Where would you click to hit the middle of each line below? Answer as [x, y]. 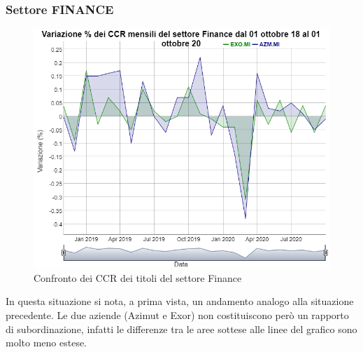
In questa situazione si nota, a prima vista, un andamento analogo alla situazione [180, 301]
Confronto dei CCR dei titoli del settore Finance [138, 277]
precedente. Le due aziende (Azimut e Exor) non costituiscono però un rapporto [177, 315]
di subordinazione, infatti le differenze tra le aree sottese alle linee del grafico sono [181, 329]
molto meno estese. [47, 343]
